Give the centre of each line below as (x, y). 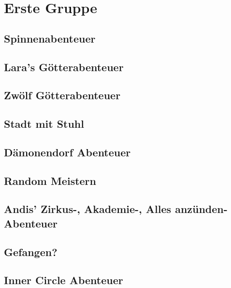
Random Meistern (50, 180)
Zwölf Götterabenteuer (62, 95)
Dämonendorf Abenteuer (67, 152)
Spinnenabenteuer (50, 38)
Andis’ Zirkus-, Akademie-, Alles (88, 209)
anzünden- (201, 209)
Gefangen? (31, 251)
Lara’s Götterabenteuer (64, 67)
